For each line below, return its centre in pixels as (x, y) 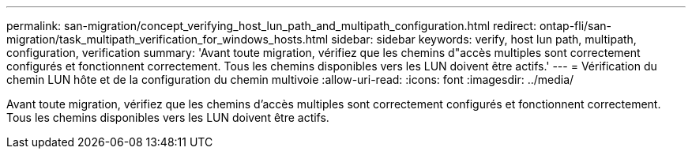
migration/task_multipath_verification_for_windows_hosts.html (167, 39)
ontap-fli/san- (575, 26)
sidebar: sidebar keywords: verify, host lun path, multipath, (484, 39)
